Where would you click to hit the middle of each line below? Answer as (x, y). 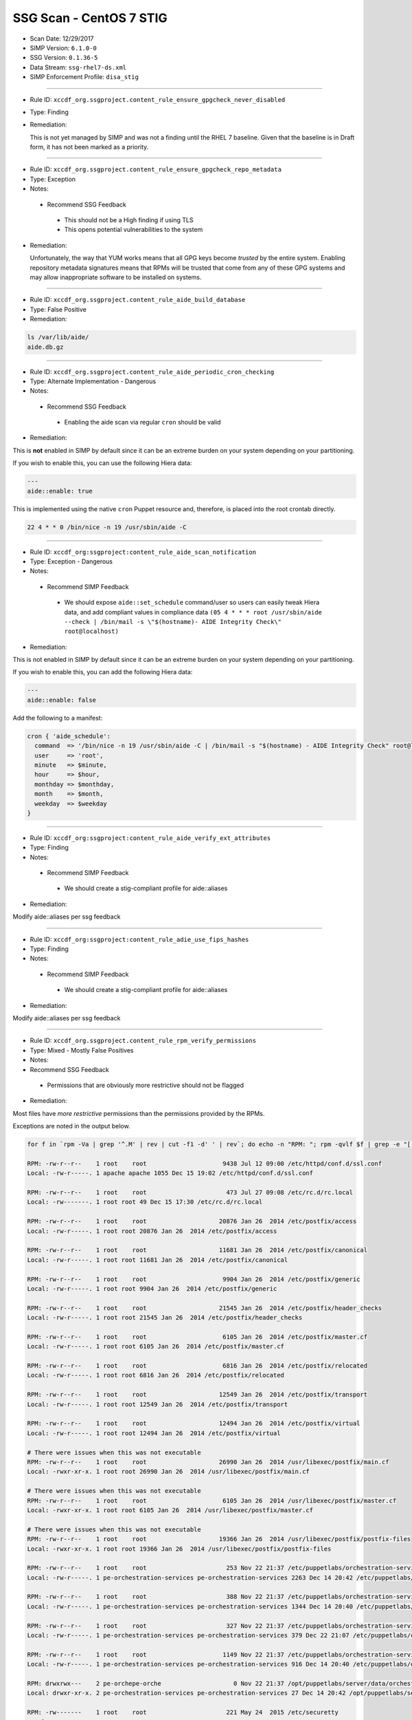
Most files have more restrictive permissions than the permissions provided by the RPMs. (139, 1113)
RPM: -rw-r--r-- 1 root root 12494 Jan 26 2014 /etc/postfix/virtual (194, 1423)
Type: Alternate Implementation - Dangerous (93, 381)
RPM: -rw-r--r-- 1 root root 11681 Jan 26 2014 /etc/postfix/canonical (197, 1250)
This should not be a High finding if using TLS (129, 220)
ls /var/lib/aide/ (58, 337)
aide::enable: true (60, 491)
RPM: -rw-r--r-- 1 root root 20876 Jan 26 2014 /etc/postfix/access (192, 1222)
